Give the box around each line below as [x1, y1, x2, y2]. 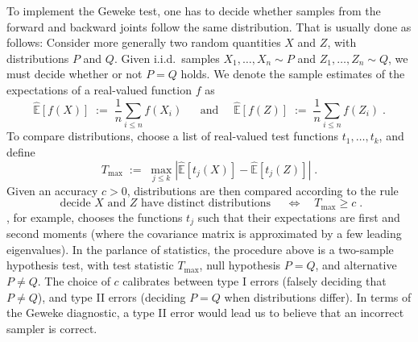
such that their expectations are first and [197, 208, 400, 225]
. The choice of [37, 273, 110, 290]
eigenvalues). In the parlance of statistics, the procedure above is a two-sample [6, 240, 394, 257]
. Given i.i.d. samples [114, 49, 220, 66]
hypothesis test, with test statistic [6, 256, 174, 273]
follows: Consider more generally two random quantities [6, 34, 281, 51]
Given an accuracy [6, 181, 98, 198]
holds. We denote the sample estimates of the [180, 65, 405, 82]
